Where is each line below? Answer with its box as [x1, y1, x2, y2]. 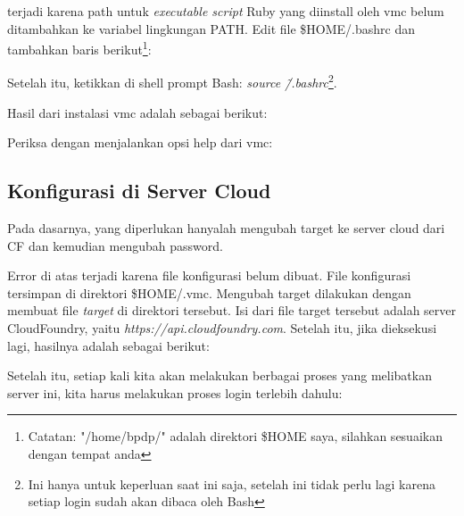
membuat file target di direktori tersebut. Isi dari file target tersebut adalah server [7, 301, 456, 320]
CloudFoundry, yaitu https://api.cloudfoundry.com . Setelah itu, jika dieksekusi [7, 319, 437, 337]
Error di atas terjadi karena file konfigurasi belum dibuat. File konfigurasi [7, 266, 411, 285]
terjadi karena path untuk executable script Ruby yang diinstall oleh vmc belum [7, 2, 444, 20]
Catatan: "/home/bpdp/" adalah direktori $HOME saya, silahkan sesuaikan [28, 427, 443, 445]
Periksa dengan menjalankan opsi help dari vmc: [7, 133, 273, 152]
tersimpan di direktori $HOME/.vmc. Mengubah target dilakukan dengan [7, 283, 411, 302]
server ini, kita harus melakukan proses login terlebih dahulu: [7, 383, 343, 402]
